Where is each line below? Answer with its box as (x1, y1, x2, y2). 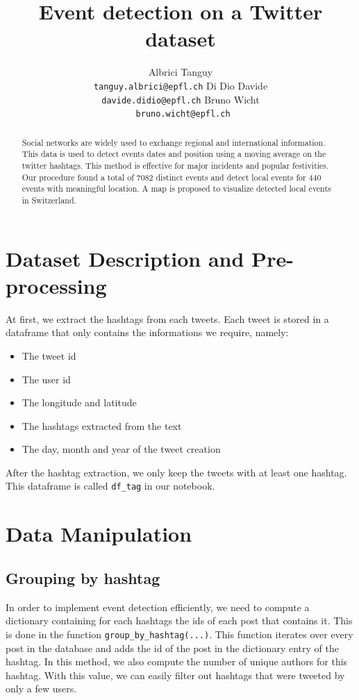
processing (6, 271, 107, 299)
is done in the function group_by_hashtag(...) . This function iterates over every (6, 626, 353, 641)
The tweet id (22, 348, 76, 362)
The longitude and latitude (22, 395, 137, 410)
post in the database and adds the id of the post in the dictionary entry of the (6, 640, 339, 655)
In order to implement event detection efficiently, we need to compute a (6, 599, 310, 614)
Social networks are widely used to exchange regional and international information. (22, 136, 326, 148)
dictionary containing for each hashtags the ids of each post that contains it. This (6, 613, 353, 628)
